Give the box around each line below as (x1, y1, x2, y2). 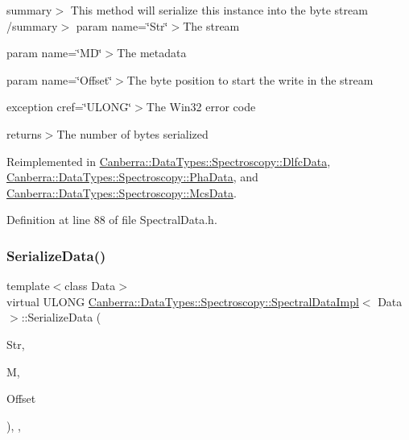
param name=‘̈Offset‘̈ (6, 71, 113, 88)
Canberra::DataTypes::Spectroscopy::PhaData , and (6, 168, 258, 185)
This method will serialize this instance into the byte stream (70, 2, 368, 18)
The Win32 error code (146, 98, 256, 115)
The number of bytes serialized (56, 125, 209, 142)
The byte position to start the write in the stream (126, 71, 374, 88)
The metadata (117, 44, 187, 61)
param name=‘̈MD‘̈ (6, 44, 102, 61)
